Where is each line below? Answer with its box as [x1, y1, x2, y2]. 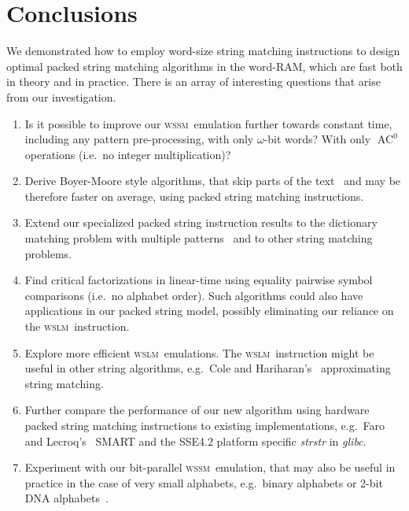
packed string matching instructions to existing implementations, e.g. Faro [24, 417, 385, 433]
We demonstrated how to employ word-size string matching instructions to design [6, 43, 400, 59]
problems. [24, 245, 72, 261]
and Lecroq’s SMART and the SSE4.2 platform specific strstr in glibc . [24, 432, 367, 449]
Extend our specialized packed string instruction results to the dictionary [24, 214, 378, 231]
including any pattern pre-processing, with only [24, 131, 254, 147]
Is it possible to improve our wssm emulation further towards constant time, [24, 115, 392, 131]
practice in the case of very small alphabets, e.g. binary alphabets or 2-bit [24, 474, 383, 491]
